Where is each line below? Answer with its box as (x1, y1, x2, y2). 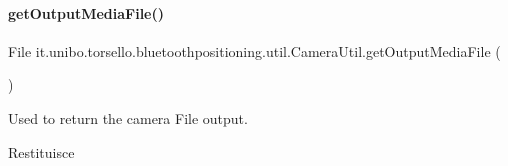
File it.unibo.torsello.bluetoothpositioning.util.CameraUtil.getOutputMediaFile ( (8, 40, 501, 61)
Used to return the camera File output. (8, 107, 248, 128)
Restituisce (8, 141, 75, 162)
